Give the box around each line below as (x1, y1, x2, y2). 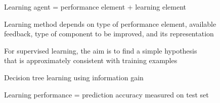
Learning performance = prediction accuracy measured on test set (4, 89, 209, 99)
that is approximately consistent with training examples (4, 55, 178, 66)
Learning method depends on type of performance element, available (4, 18, 216, 29)
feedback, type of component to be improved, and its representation (4, 28, 214, 39)
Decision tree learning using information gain (4, 72, 144, 82)
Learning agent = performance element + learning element (4, 2, 187, 12)
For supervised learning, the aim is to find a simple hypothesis (4, 45, 197, 56)
